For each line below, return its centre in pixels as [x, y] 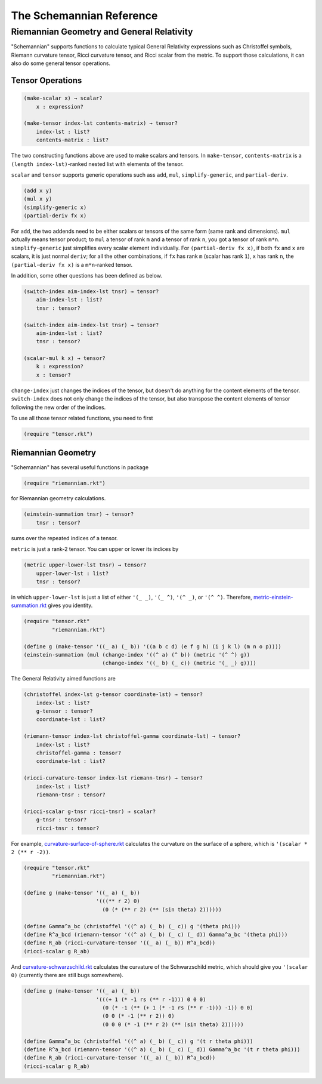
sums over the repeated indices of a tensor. [64, 538]
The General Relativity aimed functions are [63, 679]
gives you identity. [70, 605]
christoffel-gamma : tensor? [79, 753]
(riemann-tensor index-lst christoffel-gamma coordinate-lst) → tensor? [132, 736]
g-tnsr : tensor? [61, 820]
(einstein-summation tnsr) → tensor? [79, 514]
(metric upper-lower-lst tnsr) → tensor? [85, 565]
